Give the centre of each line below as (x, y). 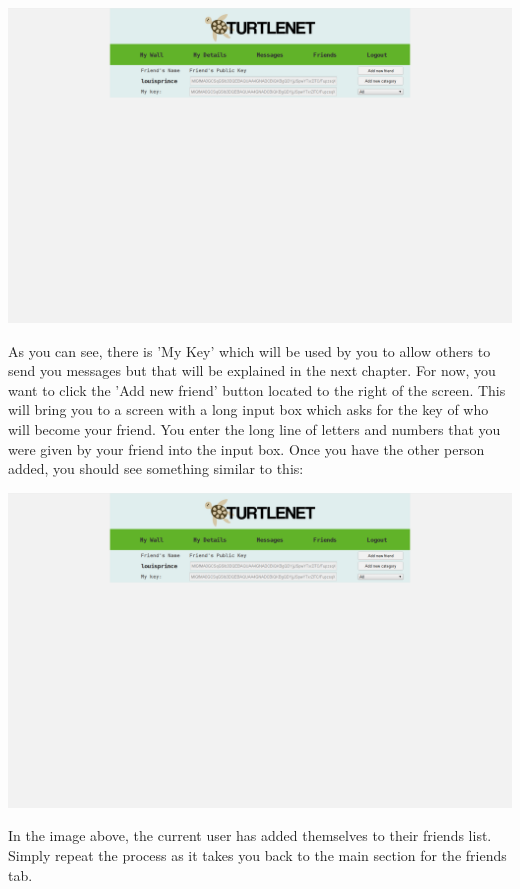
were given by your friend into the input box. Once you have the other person (246, 448)
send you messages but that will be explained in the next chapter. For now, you (252, 370)
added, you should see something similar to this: (156, 468)
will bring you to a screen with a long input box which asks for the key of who (248, 409)
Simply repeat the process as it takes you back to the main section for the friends (257, 854)
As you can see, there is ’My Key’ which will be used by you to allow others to (249, 350)
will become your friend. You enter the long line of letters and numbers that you (254, 428)
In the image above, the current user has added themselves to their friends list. (250, 835)
